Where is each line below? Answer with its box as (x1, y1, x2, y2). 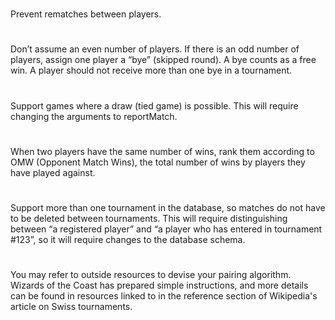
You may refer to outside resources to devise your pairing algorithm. (10, 269, 292, 281)
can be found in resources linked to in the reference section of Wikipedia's (10, 290, 318, 302)
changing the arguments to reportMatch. (10, 110, 178, 122)
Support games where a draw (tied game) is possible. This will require (10, 99, 299, 112)
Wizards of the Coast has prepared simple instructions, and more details (10, 279, 309, 292)
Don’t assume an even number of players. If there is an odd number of (10, 43, 300, 55)
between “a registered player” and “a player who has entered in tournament (10, 223, 323, 235)
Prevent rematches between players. (10, 8, 162, 20)
